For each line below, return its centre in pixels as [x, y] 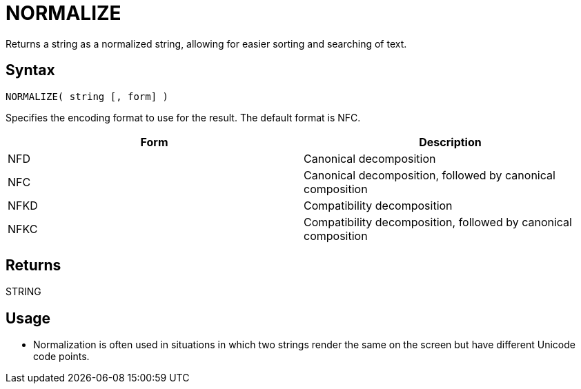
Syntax [30, 70]
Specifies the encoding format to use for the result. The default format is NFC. [183, 117]
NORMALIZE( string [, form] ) [87, 96]
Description [450, 142]
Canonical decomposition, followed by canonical [430, 175]
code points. [61, 357]
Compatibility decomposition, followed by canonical [438, 222]
